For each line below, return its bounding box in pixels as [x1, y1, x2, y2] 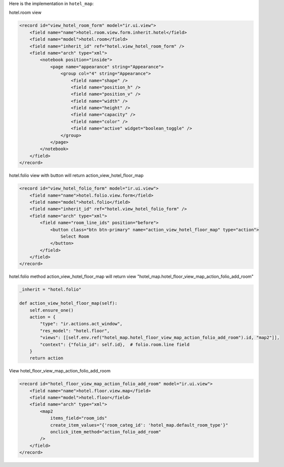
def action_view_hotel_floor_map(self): [19, 300, 117, 306]
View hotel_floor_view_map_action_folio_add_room [9, 368, 111, 374]
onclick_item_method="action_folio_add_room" [50, 429, 161, 435]
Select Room [60, 233, 89, 239]
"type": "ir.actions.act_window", [40, 321, 123, 327]
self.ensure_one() [29, 307, 74, 313]
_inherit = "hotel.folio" [19, 287, 82, 293]
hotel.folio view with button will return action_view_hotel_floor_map [9, 172, 144, 178]
